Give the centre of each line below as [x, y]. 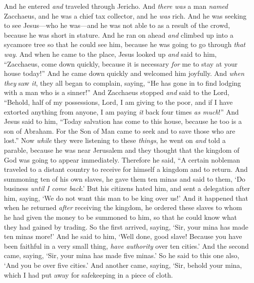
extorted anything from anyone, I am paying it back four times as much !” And [121, 111]
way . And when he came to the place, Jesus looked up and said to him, [110, 54]
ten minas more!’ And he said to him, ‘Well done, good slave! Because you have [123, 236]
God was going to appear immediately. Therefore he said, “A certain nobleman [122, 159]
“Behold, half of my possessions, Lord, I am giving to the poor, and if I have [118, 102]
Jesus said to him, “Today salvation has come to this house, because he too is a [123, 121]
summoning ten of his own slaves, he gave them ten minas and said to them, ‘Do [125, 178]
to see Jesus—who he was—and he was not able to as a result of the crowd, [117, 25]
